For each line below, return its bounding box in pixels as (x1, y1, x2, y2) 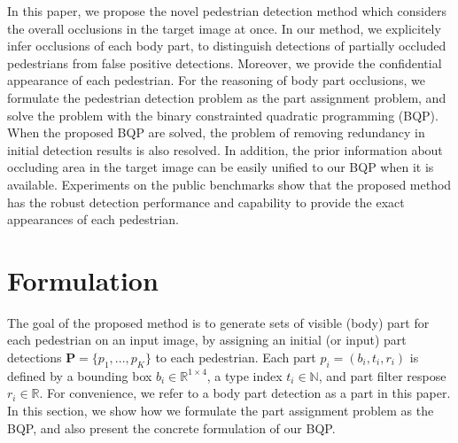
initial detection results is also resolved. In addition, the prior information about (7, 140, 443, 159)
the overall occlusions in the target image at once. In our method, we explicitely (7, 19, 441, 37)
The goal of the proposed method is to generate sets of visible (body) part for (7, 313, 430, 331)
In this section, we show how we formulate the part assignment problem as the (7, 401, 434, 420)
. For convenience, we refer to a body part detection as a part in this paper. (39, 384, 451, 402)
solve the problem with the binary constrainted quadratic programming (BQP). (7, 105, 439, 124)
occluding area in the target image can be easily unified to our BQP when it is (7, 158, 434, 176)
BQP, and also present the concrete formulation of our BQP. (7, 418, 336, 437)
